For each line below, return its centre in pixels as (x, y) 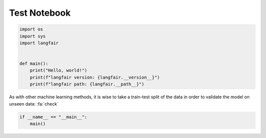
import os (31, 29)
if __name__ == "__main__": (53, 117)
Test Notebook (40, 13)
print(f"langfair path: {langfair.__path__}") (87, 84)
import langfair (39, 43)
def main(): (34, 64)
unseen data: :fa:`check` (34, 104)
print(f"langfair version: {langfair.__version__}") (95, 77)
